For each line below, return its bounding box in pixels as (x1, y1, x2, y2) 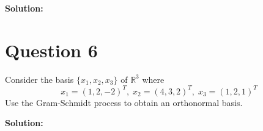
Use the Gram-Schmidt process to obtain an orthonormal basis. (5, 96, 243, 108)
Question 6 (5, 37, 98, 62)
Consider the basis (5, 73, 74, 85)
